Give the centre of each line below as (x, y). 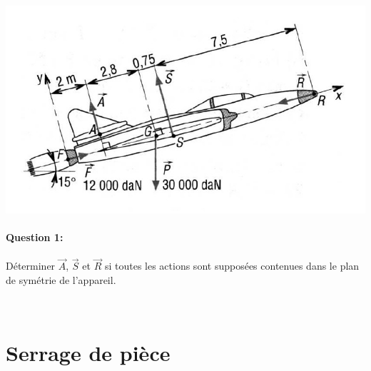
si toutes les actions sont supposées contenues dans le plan (232, 266)
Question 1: (35, 237)
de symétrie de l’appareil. (61, 279)
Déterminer (31, 266)
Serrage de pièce (88, 353)
